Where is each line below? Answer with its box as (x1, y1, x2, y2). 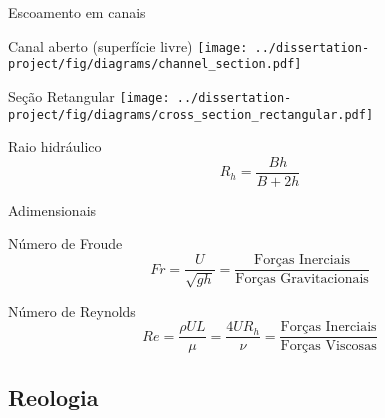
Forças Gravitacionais (235, 272, 369, 287)
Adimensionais (8, 199, 97, 220)
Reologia (8, 381, 99, 412)
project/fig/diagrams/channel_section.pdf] (8, 57, 302, 72)
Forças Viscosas (280, 339, 377, 354)
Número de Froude (8, 233, 123, 254)
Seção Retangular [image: (8, 85, 170, 106)
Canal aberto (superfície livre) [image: (8, 35, 248, 56)
